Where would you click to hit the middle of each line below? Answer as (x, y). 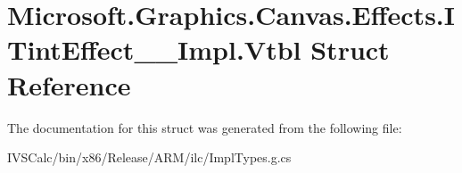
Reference (69, 84)
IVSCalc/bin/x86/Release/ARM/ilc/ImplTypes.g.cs (149, 157)
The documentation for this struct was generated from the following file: (205, 127)
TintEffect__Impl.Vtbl (154, 49)
